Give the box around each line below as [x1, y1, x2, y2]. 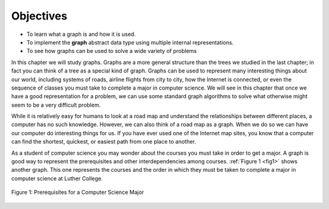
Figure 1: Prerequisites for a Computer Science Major [11, 189, 144, 196]
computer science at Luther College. [11, 174, 103, 182]
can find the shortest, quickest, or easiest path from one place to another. [11, 138, 196, 146]
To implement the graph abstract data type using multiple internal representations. [26, 38, 234, 46]
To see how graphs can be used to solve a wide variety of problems [26, 48, 197, 55]
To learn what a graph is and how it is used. [26, 30, 136, 38]
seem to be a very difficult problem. [11, 101, 101, 108]
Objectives [11, 9, 68, 23]
